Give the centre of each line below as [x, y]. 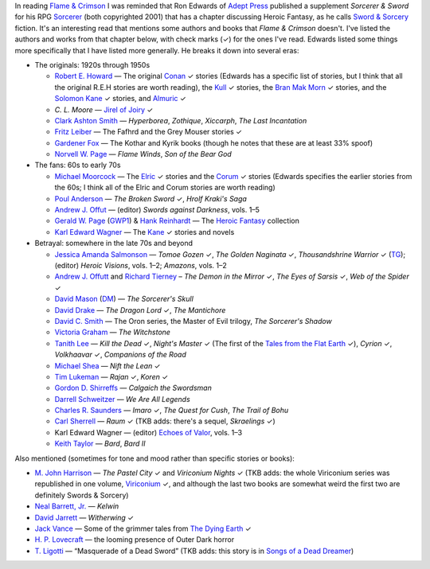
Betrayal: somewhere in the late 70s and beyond [113, 244]
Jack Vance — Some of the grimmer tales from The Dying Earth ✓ [143, 528]
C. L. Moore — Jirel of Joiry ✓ [104, 109]
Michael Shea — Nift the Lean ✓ [107, 365]
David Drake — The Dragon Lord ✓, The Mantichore [140, 310]
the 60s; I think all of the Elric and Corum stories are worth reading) [165, 188]
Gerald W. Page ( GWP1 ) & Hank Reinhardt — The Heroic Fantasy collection [177, 221]
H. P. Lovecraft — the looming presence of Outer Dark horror [135, 540]
